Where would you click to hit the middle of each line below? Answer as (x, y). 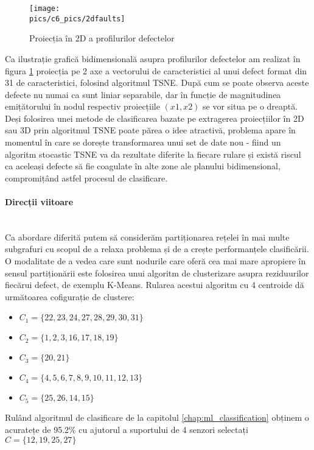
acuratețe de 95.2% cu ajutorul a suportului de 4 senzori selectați (127, 429)
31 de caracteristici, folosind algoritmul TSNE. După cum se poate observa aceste (157, 83)
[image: (45, 9)
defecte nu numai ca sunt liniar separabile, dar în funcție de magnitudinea (143, 94)
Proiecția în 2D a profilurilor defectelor (102, 38)
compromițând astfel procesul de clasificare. (86, 178)
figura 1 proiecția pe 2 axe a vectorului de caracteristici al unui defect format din (156, 70)
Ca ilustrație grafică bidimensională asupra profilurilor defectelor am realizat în (153, 58)
